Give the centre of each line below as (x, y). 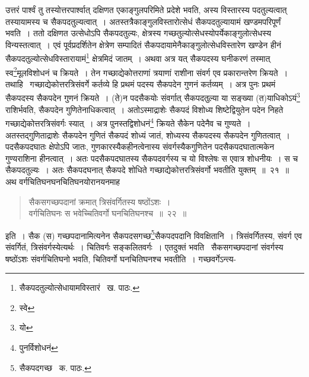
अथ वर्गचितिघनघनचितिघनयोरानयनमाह (63, 181)
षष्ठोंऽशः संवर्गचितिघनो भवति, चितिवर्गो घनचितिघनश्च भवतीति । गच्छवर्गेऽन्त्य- (121, 258)
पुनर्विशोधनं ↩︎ (39, 347)
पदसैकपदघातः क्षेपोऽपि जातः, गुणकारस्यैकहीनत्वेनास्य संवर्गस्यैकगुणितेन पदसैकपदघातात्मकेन (140, 147)
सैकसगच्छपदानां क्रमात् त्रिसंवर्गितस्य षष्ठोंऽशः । (100, 201)
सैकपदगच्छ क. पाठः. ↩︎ (55, 367)
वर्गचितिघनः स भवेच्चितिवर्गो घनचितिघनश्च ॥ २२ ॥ (108, 213)
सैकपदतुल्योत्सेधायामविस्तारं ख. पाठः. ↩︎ (79, 288)
